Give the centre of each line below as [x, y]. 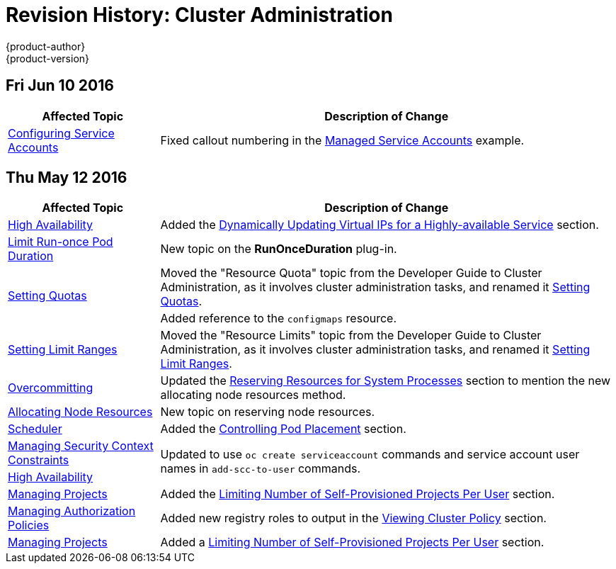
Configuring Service [61, 133]
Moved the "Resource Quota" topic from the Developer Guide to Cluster [351, 273]
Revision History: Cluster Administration [199, 15]
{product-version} [48, 58]
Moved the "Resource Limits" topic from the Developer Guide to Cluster [351, 336]
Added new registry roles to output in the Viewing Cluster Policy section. [353, 518]
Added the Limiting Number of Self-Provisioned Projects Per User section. [358, 494]
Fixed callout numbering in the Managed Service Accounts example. [342, 140]
